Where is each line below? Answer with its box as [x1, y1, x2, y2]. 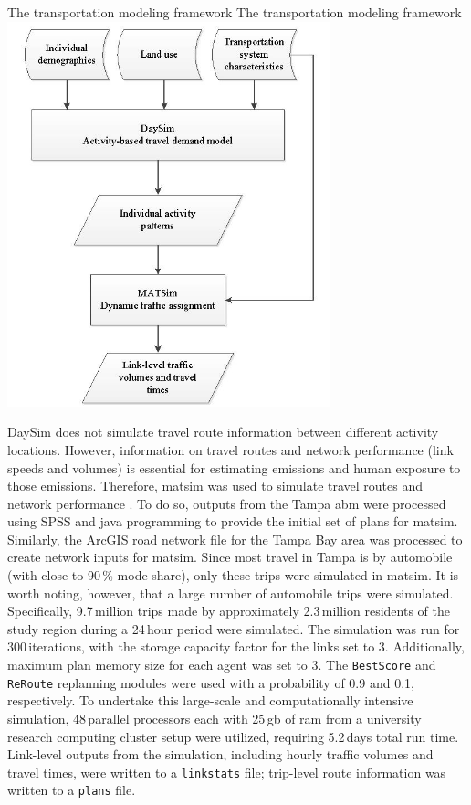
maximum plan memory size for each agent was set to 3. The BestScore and [7, 655, 436, 674]
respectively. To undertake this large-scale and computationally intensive [7, 691, 413, 710]
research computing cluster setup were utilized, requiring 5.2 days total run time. [7, 726, 459, 746]
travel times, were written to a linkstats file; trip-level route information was [7, 762, 446, 781]
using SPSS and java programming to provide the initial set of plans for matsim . [7, 512, 458, 531]
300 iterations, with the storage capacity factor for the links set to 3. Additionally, [7, 637, 465, 656]
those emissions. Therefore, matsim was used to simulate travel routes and [7, 476, 424, 495]
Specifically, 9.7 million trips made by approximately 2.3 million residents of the [7, 601, 450, 620]
